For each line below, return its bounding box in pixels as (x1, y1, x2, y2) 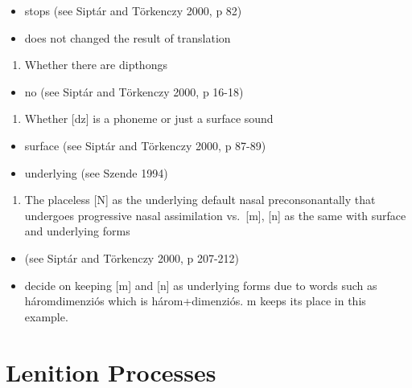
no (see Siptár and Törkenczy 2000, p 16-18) (24, 83, 244, 100)
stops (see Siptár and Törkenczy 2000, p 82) (24, 2, 242, 18)
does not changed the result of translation (24, 29, 231, 46)
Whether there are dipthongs (24, 56, 167, 73)
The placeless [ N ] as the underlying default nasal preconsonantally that (24, 191, 376, 208)
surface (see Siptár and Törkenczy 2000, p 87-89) (24, 137, 266, 153)
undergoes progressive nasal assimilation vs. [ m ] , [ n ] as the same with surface (24, 206, 406, 223)
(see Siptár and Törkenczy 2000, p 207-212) (24, 249, 240, 266)
